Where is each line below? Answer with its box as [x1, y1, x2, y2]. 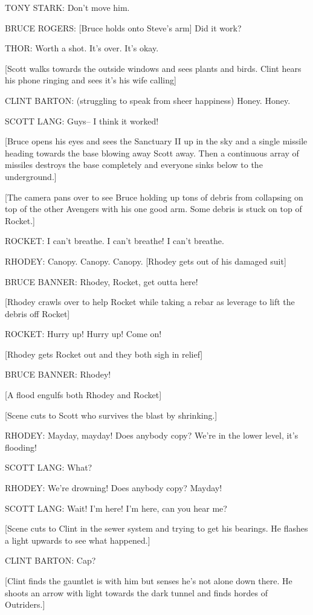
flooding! [5, 440, 37, 453]
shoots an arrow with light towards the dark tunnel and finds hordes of [5, 586, 268, 599]
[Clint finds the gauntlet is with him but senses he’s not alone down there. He [5, 575, 292, 587]
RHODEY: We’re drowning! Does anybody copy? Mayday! [5, 481, 222, 494]
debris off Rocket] [5, 307, 70, 320]
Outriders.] [5, 598, 45, 611]
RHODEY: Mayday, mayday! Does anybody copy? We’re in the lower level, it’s [5, 429, 298, 442]
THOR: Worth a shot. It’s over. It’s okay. [5, 42, 159, 54]
